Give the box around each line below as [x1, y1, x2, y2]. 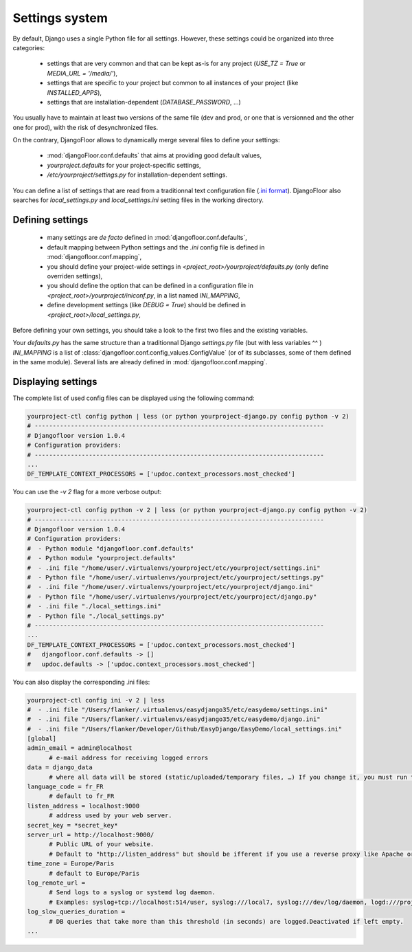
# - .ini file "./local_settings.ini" [27, 602, 161, 610]
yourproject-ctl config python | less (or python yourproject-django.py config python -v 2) [27, 412, 350, 420]
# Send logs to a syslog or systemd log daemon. [49, 889, 216, 896]
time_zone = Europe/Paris [27, 860, 115, 867]
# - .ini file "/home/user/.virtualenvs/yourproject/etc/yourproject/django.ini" [27, 583, 314, 591]
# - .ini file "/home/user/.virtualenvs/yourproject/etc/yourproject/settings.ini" [27, 564, 321, 572]
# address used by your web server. [49, 812, 172, 819]
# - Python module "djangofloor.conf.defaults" [27, 544, 194, 553]
